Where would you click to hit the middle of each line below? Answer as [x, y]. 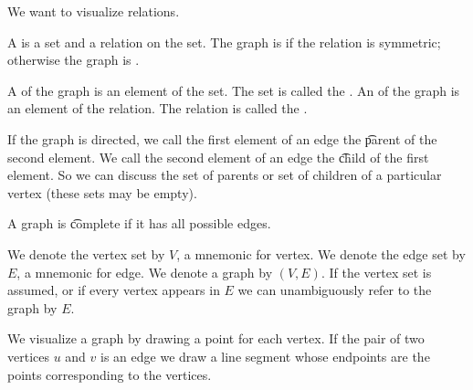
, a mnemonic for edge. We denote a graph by [145, 272]
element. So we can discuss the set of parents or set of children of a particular [225, 175]
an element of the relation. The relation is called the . [158, 108]
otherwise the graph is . [74, 60]
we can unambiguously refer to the [335, 290]
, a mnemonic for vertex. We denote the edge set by [321, 253]
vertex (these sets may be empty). [102, 192]
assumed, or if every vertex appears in [114, 290]
